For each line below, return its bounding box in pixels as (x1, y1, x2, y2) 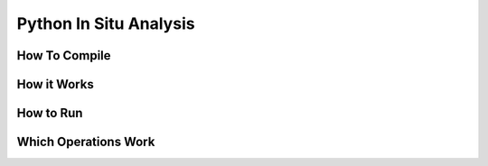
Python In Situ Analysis (16, 14, 195, 33)
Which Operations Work (16, 134, 155, 150)
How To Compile (16, 48, 112, 63)
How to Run (16, 106, 83, 121)
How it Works (16, 77, 94, 92)
